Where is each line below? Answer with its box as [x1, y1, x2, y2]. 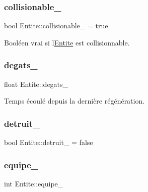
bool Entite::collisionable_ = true [4, 20, 108, 31]
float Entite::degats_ [4, 78, 68, 89]
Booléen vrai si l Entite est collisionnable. [4, 37, 130, 47]
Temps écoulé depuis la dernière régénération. [4, 95, 145, 106]
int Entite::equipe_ [4, 178, 63, 188]
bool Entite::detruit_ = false [4, 137, 93, 148]
